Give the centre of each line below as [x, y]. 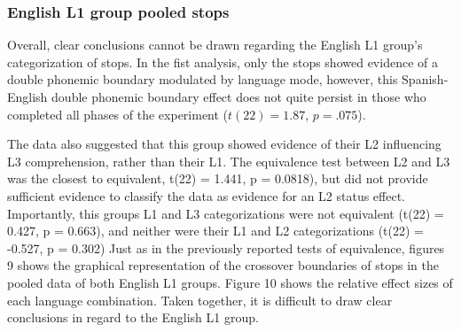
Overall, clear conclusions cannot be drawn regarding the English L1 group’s [215, 45]
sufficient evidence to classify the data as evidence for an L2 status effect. [207, 195]
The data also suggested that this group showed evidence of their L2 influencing [224, 144]
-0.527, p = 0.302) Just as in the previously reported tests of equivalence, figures [226, 247]
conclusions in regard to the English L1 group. [133, 317]
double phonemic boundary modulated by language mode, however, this [203, 79]
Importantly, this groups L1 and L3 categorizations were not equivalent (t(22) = [226, 213]
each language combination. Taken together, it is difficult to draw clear [200, 300]
